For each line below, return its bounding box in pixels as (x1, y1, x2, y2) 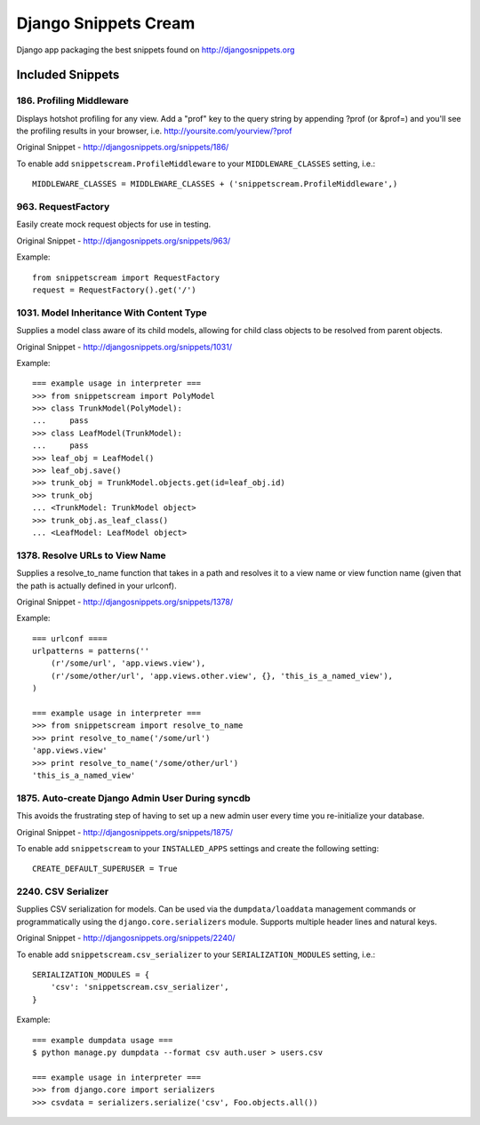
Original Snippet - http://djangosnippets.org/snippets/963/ (16, 235, 231, 246)
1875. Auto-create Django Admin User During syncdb (16, 792, 251, 804)
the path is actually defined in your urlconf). (16, 580, 177, 591)
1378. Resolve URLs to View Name (16, 549, 166, 562)
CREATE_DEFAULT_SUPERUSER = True (32, 864, 178, 874)
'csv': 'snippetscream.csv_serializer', (50, 982, 230, 993)
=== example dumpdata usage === (32, 1035, 173, 1045)
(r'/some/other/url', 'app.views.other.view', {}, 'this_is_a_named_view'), (50, 671, 394, 681)
